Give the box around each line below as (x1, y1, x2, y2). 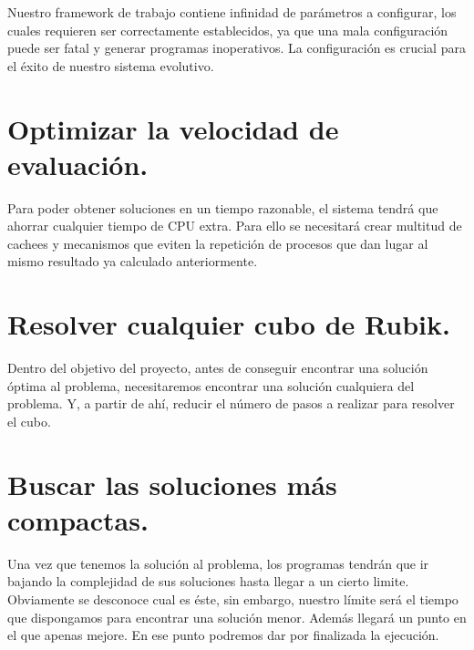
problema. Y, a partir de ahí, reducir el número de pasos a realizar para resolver (7, 394, 455, 413)
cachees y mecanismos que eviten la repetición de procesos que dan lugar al (7, 233, 428, 253)
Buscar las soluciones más (7, 465, 337, 502)
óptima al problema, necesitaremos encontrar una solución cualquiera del (7, 376, 415, 395)
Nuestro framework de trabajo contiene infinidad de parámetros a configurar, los (7, 3, 457, 21)
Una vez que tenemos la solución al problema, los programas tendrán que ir (7, 553, 429, 573)
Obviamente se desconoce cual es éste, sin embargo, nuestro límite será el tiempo (7, 590, 459, 609)
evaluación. (7, 145, 149, 182)
